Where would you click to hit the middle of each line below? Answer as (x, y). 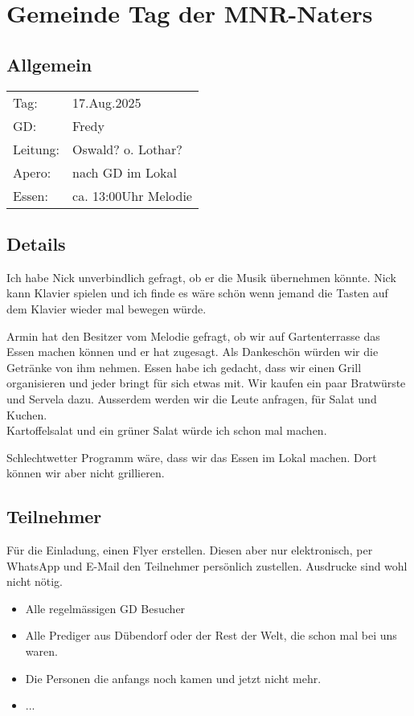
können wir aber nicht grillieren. (86, 473)
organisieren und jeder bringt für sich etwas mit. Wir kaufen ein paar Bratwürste (206, 383)
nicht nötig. (35, 581)
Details (36, 243)
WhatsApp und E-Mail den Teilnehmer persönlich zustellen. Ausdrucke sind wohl (207, 565)
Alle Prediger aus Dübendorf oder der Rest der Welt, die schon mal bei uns (211, 635)
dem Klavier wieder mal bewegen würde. (107, 308)
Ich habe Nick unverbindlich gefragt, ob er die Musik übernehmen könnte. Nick (201, 277)
